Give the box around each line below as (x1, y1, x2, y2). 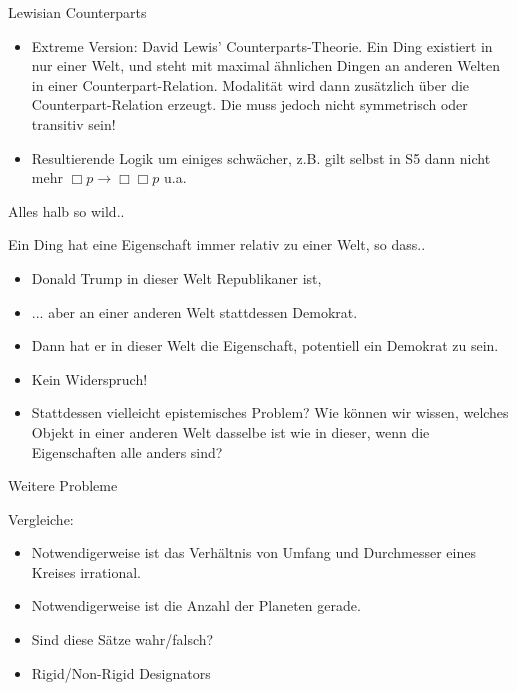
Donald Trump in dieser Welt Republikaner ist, (31, 267, 322, 288)
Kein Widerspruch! (31, 368, 148, 389)
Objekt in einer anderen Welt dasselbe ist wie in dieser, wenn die (31, 421, 430, 442)
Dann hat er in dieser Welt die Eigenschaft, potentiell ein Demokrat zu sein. (31, 335, 499, 356)
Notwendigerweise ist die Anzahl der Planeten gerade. (31, 595, 361, 616)
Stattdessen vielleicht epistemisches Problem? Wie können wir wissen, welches (31, 402, 509, 423)
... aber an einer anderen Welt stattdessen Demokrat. (31, 301, 358, 322)
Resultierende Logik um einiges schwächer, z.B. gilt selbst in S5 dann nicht (31, 147, 491, 168)
